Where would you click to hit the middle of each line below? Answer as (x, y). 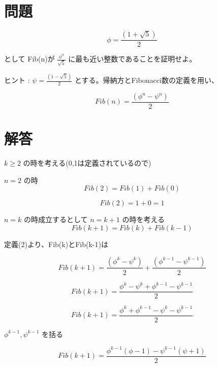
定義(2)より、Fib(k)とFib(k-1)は (56, 244)
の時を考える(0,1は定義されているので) (87, 163)
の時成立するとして (56, 219)
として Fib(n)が (29, 59)
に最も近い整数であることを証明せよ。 (132, 59)
